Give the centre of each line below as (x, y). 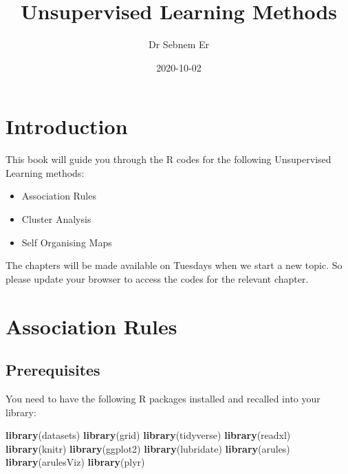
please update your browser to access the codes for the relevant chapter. (157, 278)
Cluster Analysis (56, 219)
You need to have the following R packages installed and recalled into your (163, 398)
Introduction (67, 126)
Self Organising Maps (67, 242)
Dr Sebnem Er (179, 44)
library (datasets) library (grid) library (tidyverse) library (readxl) (148, 435)
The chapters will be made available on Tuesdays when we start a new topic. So (174, 265)
